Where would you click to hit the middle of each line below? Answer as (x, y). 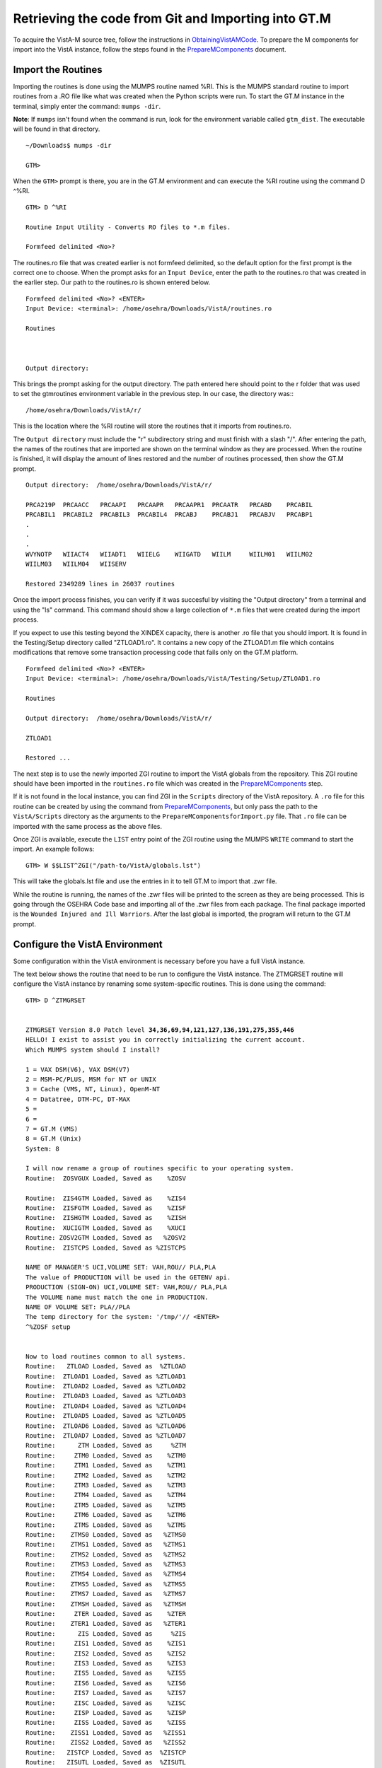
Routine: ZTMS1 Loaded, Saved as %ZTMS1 (106, 1545)
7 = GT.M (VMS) (52, 1129)
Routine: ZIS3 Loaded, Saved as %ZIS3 (106, 1663)
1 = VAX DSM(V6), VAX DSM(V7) (78, 1069)
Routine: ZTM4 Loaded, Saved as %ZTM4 (106, 1495)
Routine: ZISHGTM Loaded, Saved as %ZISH (106, 1218)
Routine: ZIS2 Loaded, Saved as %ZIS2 (106, 1653)
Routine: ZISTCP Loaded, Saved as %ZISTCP (106, 1752)
